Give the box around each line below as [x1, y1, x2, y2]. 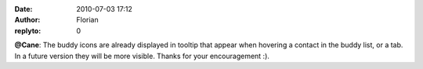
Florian [76, 16, 99, 25]
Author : [14, 16, 41, 25]
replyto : [14, 26, 42, 35]
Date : [14, 5, 33, 13]
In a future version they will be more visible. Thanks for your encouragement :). [14, 51, 270, 60]
